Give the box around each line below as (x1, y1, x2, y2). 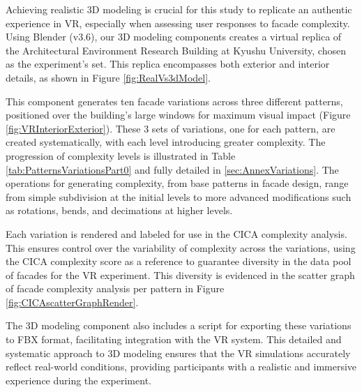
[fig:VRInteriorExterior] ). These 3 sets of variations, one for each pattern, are (6, 121, 335, 135)
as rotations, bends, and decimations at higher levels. (6, 203, 233, 218)
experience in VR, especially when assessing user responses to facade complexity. (6, 15, 350, 30)
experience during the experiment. (6, 372, 151, 387)
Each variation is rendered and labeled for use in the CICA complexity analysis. (6, 226, 347, 241)
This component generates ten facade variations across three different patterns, (6, 93, 343, 108)
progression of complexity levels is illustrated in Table (6, 148, 236, 163)
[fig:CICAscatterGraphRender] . (6, 294, 139, 309)
